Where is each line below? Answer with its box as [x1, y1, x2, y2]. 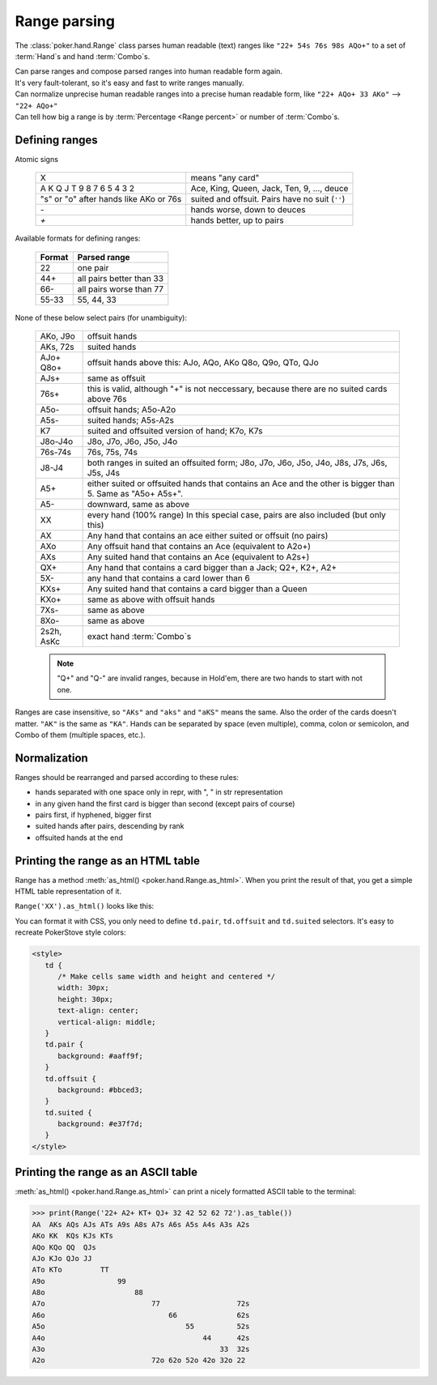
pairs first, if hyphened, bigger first [35, 810, 152, 820]
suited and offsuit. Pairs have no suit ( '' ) [190, 194, 346, 205]
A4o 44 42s [32, 1333, 250, 1342]
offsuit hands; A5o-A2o [87, 403, 176, 415]
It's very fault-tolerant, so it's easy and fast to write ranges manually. [15, 78, 244, 87]
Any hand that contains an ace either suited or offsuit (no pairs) [87, 530, 329, 541]
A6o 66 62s [32, 1310, 250, 1319]
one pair [77, 262, 109, 273]
